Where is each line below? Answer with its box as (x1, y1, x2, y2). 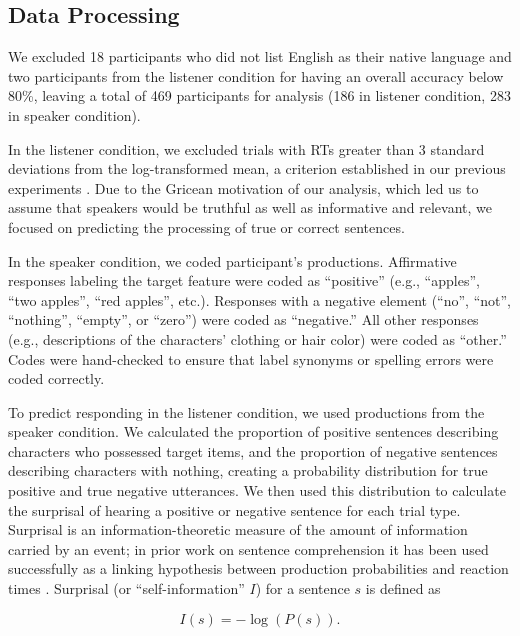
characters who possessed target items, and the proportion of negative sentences (8, 440, 498, 461)
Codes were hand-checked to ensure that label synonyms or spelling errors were (8, 348, 494, 369)
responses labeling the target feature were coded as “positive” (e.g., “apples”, (8, 270, 480, 291)
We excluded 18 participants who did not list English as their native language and (8, 46, 512, 67)
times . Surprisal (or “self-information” (8, 578, 245, 599)
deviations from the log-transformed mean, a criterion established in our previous (8, 158, 506, 179)
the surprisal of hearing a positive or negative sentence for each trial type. (8, 499, 461, 520)
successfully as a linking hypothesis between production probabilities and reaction (8, 558, 509, 579)
